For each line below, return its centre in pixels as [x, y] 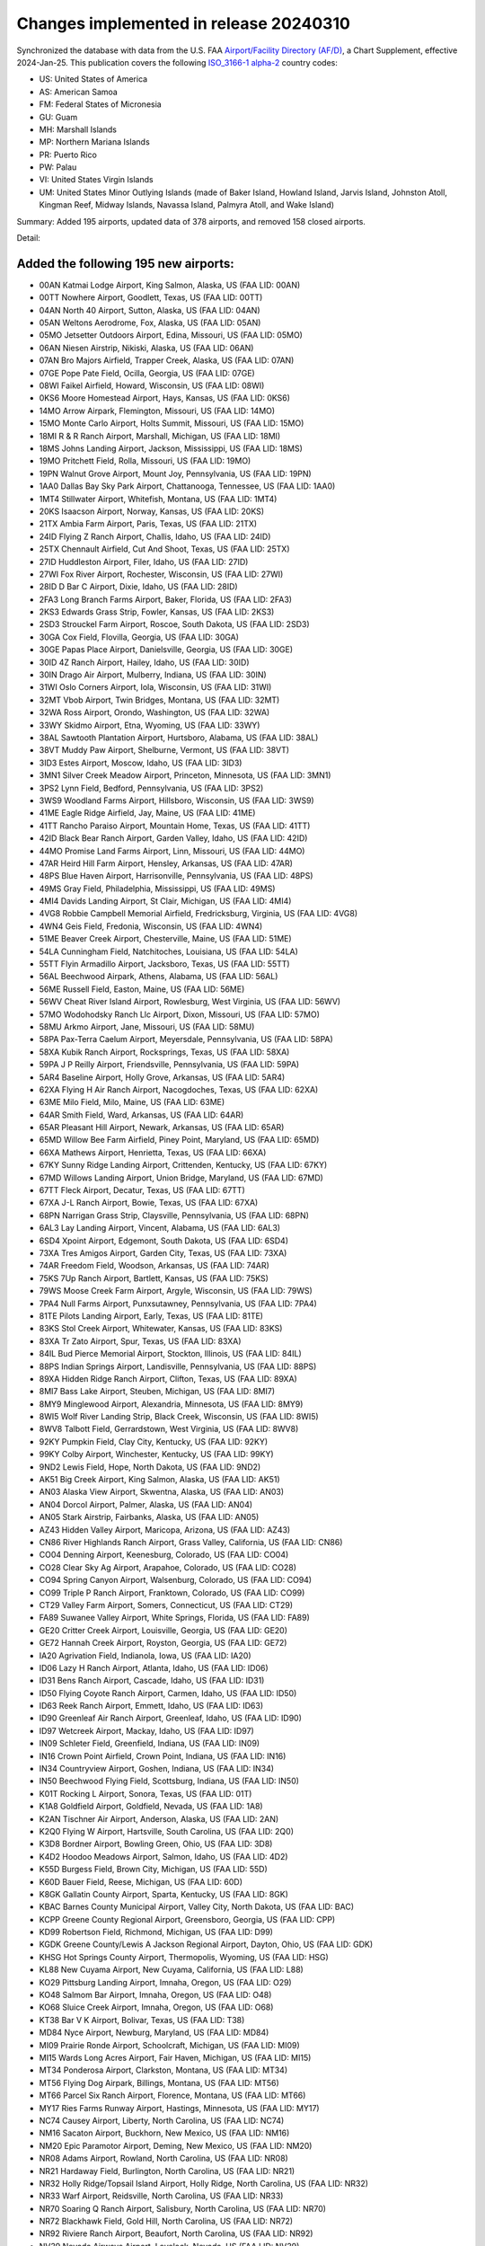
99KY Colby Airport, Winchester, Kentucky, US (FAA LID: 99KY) [156, 1455]
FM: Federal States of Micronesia [100, 104]
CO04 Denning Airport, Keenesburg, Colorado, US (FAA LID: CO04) [164, 1555]
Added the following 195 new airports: [126, 264]
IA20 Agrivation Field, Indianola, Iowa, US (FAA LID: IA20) [145, 1655]
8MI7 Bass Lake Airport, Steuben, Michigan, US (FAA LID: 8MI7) [157, 1392]
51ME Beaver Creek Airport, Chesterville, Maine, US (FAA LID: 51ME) [165, 939]
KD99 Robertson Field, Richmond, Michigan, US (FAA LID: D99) [156, 1932]
